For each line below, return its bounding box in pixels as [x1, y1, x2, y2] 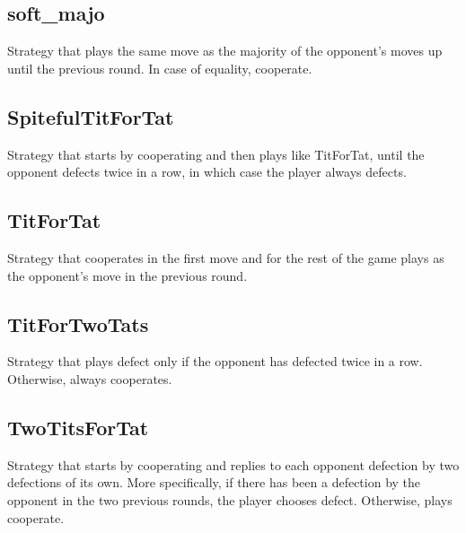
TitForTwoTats [7, 310, 149, 337]
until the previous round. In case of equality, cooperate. [7, 58, 312, 77]
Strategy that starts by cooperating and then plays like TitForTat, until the [7, 144, 425, 163]
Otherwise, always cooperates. [7, 369, 172, 388]
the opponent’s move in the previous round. [7, 266, 248, 284]
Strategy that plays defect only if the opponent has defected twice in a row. [7, 352, 423, 371]
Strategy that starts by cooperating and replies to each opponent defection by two [7, 455, 460, 474]
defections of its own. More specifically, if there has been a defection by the [7, 473, 421, 492]
